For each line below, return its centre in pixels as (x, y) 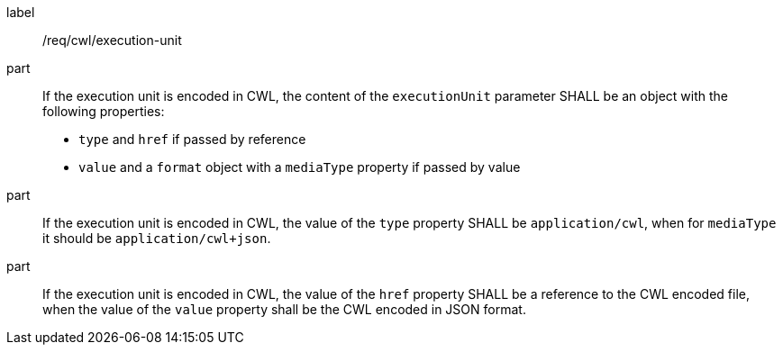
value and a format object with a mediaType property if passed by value (300, 167)
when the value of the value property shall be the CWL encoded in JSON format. (284, 309)
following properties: (104, 111)
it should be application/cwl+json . (157, 238)
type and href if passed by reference (192, 139)
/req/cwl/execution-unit (112, 40)
